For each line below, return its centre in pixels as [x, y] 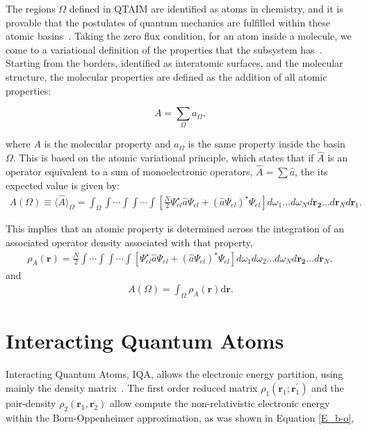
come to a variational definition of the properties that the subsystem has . [164, 49]
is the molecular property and [107, 144]
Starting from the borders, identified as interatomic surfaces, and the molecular [174, 63]
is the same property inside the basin [267, 144]
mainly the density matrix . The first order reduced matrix [132, 387]
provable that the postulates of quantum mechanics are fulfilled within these [168, 22]
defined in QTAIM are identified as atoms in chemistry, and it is [206, 8]
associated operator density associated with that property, [129, 242]
